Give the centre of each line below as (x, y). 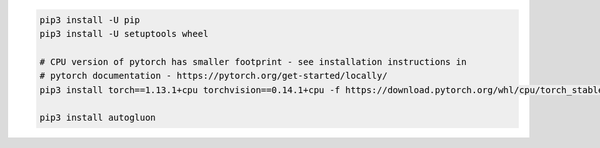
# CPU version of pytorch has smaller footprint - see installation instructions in (253, 61)
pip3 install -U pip (89, 19)
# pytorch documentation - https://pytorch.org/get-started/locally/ (213, 76)
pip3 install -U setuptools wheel (124, 33)
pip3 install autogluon (98, 118)
